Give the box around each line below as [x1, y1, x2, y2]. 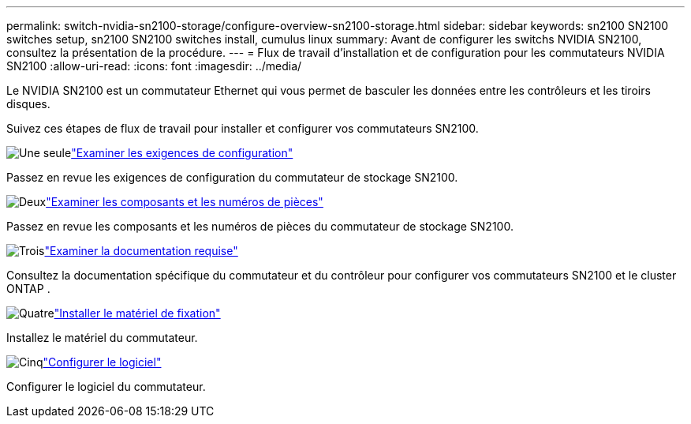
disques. [6, 97, 50, 111]
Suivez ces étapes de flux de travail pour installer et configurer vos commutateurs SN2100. [6, 122, 479, 135]
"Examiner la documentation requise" [44, 244, 238, 257]
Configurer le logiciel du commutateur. [6, 380, 206, 393]
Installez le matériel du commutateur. [6, 331, 198, 344]
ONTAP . [6, 282, 50, 295]
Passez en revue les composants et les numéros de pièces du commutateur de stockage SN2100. [6, 220, 514, 233]
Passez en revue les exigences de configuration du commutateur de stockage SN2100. [6, 171, 458, 184]
